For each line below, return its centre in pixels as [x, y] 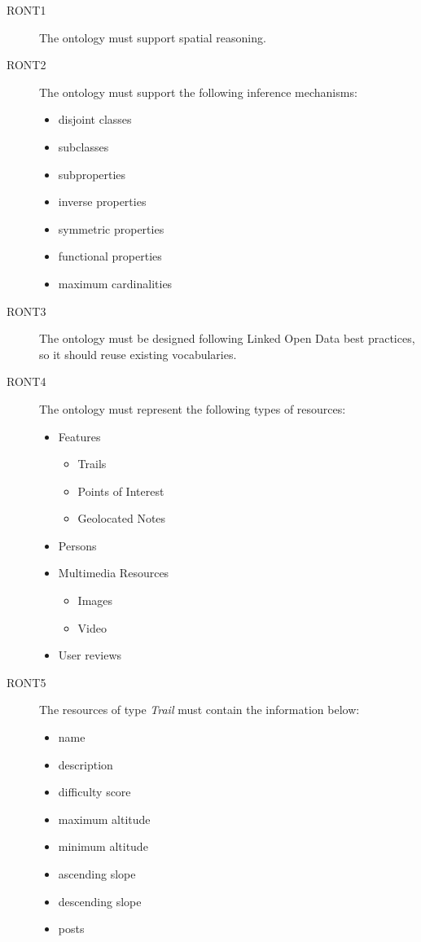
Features [79, 436]
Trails [92, 464]
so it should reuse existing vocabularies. [138, 354]
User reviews [90, 655]
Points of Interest [121, 491]
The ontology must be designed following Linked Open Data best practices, [227, 338]
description [86, 764]
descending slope [100, 901]
